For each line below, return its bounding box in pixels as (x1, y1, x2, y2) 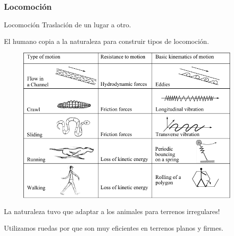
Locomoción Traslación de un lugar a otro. (4, 20, 131, 30)
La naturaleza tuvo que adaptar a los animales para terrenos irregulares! (4, 206, 220, 216)
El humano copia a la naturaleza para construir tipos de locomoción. (4, 36, 209, 46)
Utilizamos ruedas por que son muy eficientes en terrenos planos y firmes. (4, 222, 223, 233)
